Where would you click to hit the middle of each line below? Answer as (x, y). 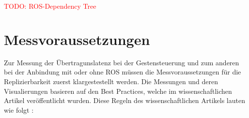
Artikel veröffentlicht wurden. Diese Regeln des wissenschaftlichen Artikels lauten (124, 100)
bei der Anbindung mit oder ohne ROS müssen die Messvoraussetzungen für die (123, 72)
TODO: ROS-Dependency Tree (50, 6)
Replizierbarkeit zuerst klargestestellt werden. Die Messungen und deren (111, 81)
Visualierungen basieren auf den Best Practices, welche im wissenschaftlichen (118, 91)
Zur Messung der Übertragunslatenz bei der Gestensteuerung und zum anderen (122, 62)
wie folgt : (19, 110)
